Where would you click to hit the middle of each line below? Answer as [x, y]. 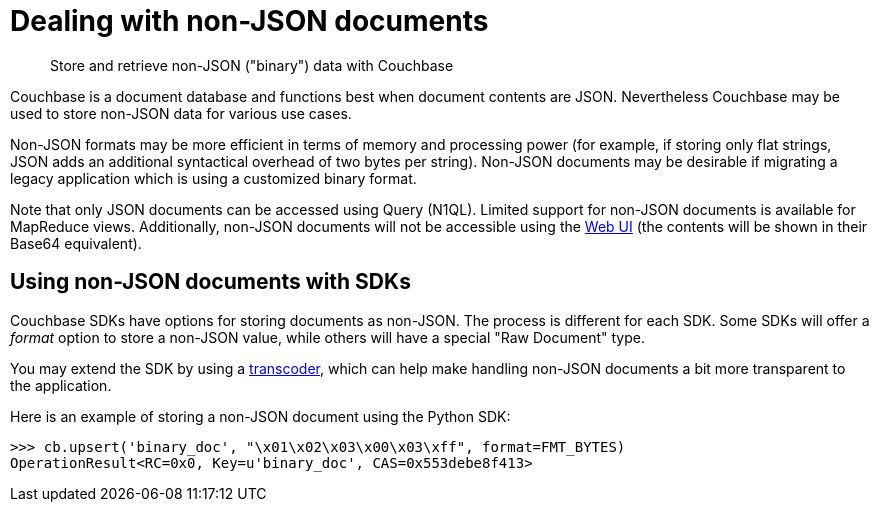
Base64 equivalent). [76, 243]
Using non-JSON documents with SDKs [210, 282]
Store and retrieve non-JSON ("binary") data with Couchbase [252, 65]
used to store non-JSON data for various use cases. [181, 113]
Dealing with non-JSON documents [249, 21]
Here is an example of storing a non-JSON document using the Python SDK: [260, 416]
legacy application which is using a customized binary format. [213, 178]
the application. [61, 385]
